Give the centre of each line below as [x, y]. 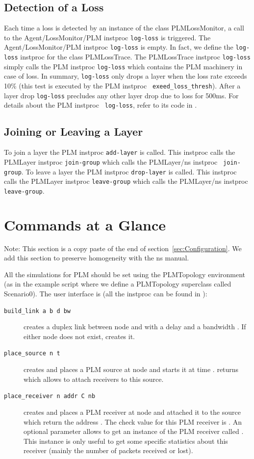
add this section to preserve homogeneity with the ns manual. [97, 258]
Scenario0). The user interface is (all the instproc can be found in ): [106, 294]
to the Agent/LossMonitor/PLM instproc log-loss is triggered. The [107, 37]
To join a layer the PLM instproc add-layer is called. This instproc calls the [120, 152]
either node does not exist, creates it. [79, 336]
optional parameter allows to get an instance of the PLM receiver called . [134, 431]
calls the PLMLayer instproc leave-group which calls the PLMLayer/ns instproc [126, 181]
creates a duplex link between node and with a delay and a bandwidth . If [135, 327]
